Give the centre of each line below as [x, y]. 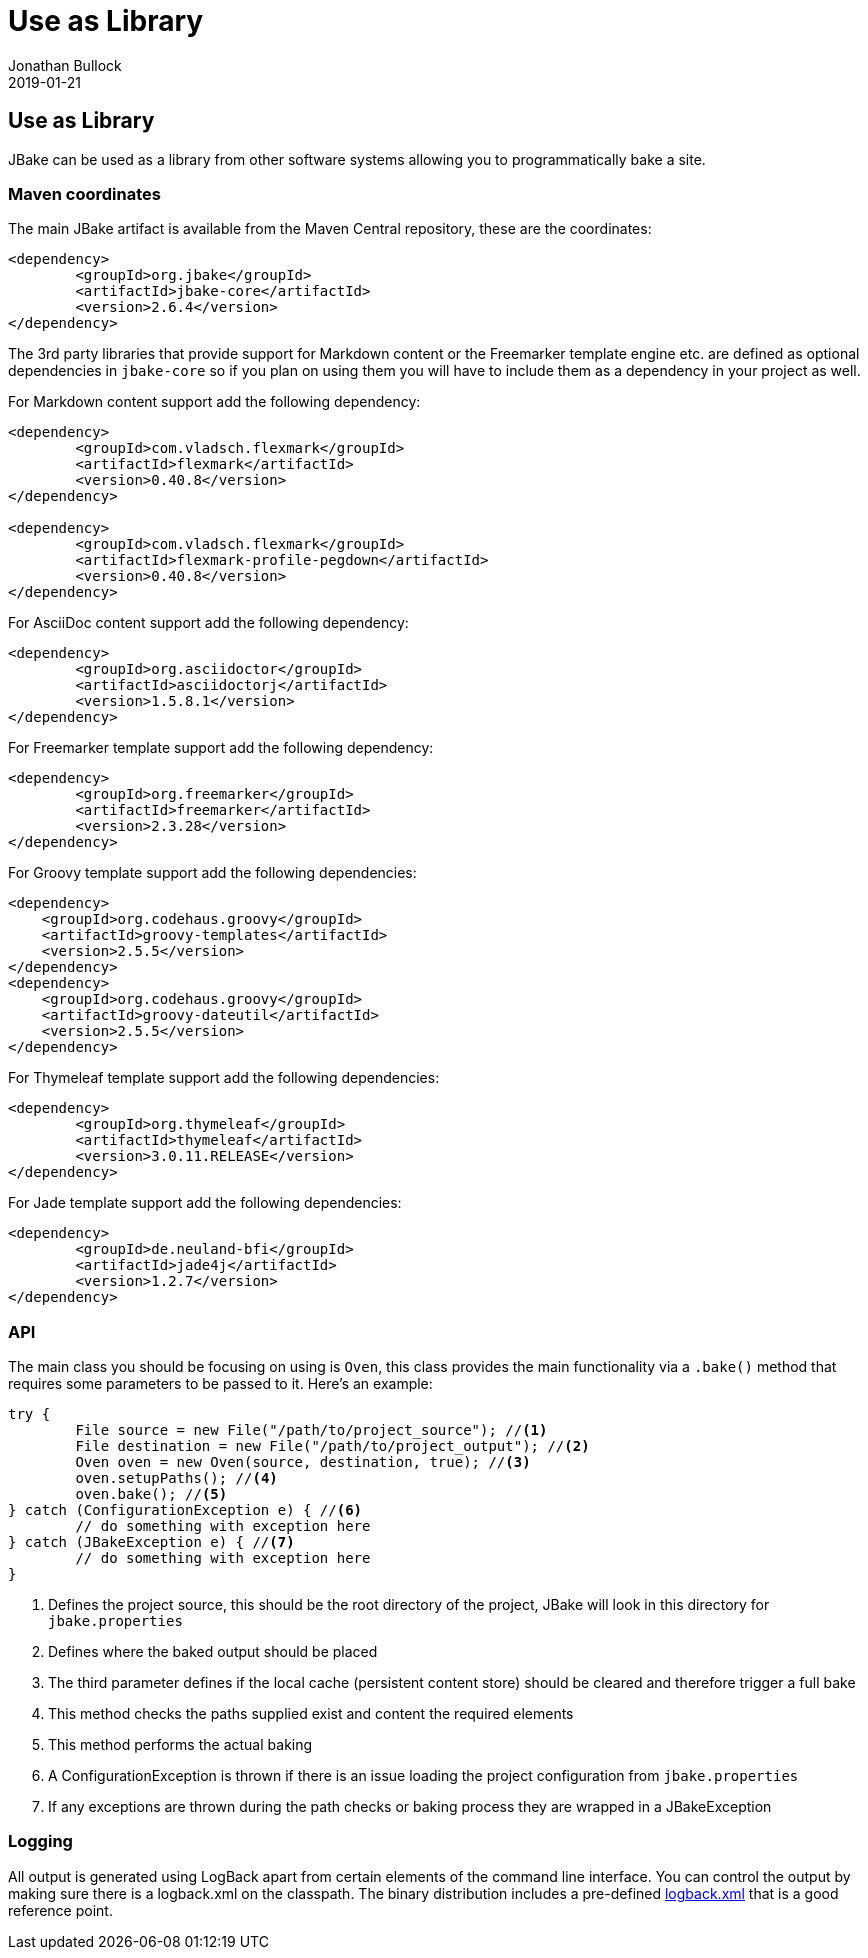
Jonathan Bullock [65, 65]
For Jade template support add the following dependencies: [205, 1203]
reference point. [60, 1910]
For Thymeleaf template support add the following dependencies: [224, 1078]
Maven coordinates [84, 193]
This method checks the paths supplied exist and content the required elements [311, 1714]
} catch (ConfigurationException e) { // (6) [185, 1510]
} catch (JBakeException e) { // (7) [151, 1542]
